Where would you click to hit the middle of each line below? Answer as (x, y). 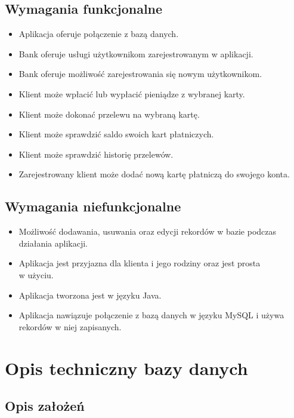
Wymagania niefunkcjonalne (93, 206)
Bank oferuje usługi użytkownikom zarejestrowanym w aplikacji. (136, 53)
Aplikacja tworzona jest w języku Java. (90, 295)
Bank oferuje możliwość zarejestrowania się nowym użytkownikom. (140, 74)
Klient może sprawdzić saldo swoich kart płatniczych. (116, 134)
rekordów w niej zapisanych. (70, 326)
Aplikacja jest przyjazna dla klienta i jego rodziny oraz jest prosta (140, 263)
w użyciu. (36, 274)
